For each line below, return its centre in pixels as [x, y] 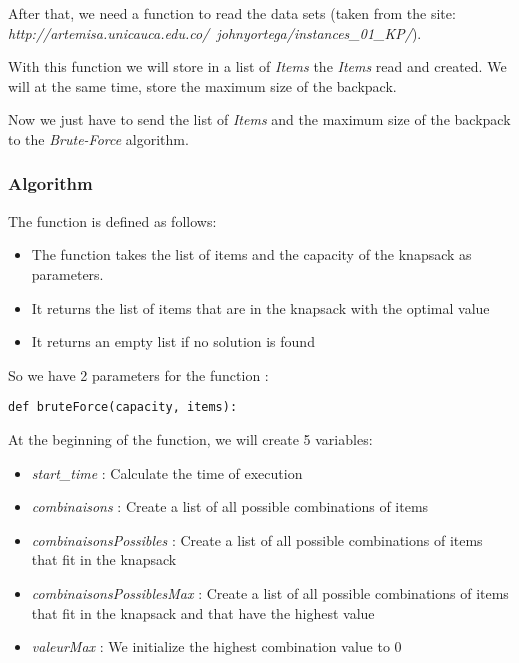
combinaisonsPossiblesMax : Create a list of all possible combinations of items [270, 592]
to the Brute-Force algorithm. [98, 138]
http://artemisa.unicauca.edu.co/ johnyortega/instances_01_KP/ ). [215, 32]
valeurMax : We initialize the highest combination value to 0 [216, 646]
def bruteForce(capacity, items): [123, 407]
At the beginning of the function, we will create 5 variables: [190, 439]
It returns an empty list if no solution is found [173, 341]
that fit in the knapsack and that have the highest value [203, 612]
